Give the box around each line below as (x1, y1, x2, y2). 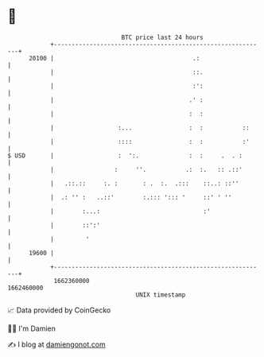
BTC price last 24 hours (121, 33, 204, 41)
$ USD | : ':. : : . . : (7, 151, 243, 160)
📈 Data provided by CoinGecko (7, 305, 111, 315)
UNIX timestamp (135, 290, 186, 299)
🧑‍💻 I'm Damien (7, 324, 56, 333)
